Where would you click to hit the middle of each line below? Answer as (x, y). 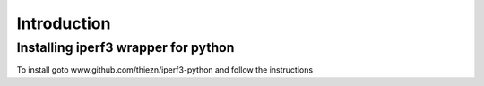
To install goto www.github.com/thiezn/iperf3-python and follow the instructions (165, 70)
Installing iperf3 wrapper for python (125, 47)
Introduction (64, 23)
